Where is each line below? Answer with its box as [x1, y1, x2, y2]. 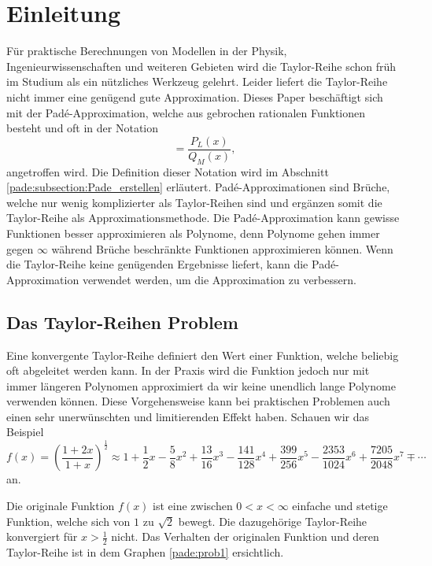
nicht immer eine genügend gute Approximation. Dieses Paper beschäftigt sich [6, 88, 383, 105]
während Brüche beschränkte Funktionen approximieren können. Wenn [51, 240, 393, 257]
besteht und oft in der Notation [6, 120, 159, 136]
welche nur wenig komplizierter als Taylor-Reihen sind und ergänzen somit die [6, 194, 382, 210]
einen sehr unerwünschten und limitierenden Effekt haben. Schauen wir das [6, 408, 370, 424]
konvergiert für [6, 528, 78, 545]
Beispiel [6, 424, 44, 440]
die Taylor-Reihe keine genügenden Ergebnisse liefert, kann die [6, 256, 308, 272]
